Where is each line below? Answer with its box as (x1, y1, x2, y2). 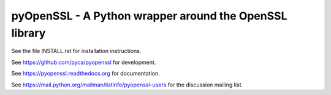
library (11, 26, 46, 40)
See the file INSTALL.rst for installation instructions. (11, 47, 142, 55)
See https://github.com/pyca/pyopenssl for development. (11, 58, 156, 66)
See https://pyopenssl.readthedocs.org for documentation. (11, 70, 161, 77)
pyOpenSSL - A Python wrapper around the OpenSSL (11, 9, 287, 23)
